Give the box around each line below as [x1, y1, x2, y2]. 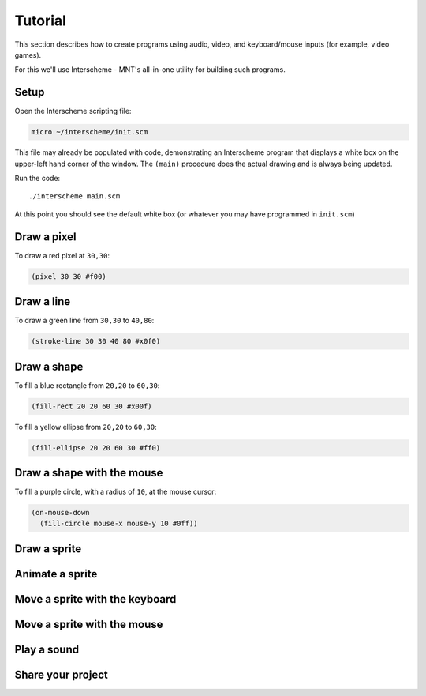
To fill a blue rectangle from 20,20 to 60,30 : [14, 380, 160, 390]
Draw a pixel [14, 230, 77, 243]
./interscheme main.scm [28, 192, 121, 201]
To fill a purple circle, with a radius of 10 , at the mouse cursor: [14, 487, 217, 497]
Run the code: [14, 173, 61, 182]
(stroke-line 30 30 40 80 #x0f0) [31, 337, 161, 346]
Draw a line [14, 295, 71, 308]
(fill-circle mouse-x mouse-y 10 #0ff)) [39, 519, 198, 529]
